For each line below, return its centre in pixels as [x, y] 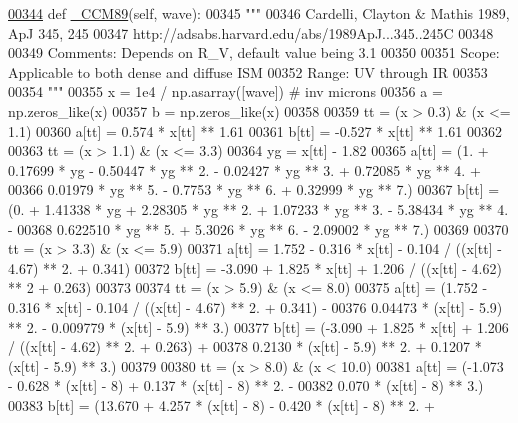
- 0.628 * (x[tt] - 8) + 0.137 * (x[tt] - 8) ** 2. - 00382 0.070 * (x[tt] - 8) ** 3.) [246, 385]
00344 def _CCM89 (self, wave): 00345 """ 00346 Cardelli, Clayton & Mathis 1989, [259, 13]
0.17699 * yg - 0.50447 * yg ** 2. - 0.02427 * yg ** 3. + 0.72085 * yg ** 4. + [244, 169]
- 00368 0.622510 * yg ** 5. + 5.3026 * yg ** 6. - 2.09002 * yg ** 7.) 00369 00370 [258, 228]
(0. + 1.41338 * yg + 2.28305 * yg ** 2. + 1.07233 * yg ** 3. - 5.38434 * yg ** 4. [258, 208]
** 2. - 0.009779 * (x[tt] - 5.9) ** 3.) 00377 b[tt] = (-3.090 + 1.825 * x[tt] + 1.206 [258, 326]
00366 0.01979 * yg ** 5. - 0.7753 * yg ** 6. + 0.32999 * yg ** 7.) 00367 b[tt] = [254, 189]
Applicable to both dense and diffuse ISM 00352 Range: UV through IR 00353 [248, 71]
